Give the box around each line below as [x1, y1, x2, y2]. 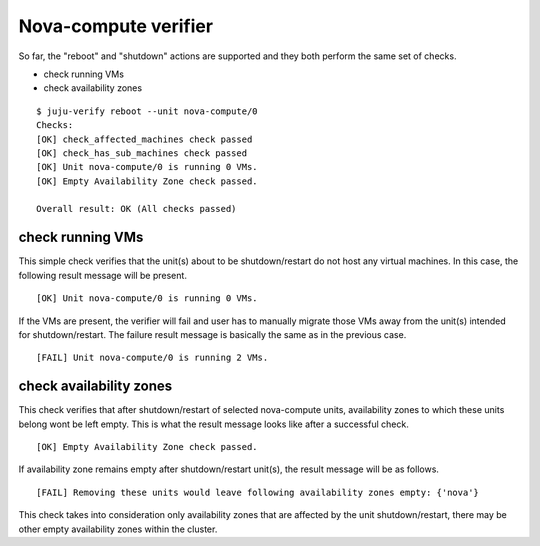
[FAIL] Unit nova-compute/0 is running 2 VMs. [36, 352, 269, 364]
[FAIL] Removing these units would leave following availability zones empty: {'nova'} [36, 486, 480, 498]
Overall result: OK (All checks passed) [36, 203, 237, 215]
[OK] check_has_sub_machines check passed [36, 147, 248, 159]
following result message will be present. [18, 269, 187, 281]
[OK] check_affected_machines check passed [36, 133, 253, 145]
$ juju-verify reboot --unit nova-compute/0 [36, 105, 259, 117]
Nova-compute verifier [18, 15, 214, 37]
